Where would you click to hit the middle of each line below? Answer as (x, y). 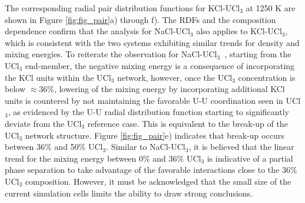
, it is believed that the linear (241, 147)
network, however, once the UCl (175, 77)
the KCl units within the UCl (58, 77)
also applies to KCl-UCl (239, 31)
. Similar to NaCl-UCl (146, 147)
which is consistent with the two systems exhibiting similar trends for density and (152, 42)
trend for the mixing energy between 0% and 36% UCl (103, 158)
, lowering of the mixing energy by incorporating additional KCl (169, 89)
